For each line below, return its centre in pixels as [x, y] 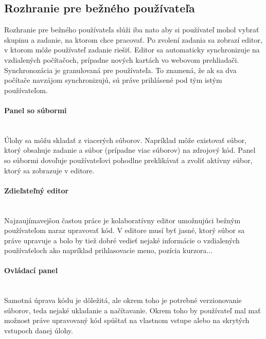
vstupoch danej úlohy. [39, 331]
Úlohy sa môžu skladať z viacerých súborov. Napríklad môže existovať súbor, [126, 140]
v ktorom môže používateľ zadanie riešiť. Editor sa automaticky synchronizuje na [132, 50]
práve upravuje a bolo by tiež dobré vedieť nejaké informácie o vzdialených [122, 240]
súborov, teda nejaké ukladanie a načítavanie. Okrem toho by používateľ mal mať [132, 310]
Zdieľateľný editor [37, 190]
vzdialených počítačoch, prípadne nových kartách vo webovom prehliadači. [122, 59]
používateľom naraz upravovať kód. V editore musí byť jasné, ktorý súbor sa [125, 230]
